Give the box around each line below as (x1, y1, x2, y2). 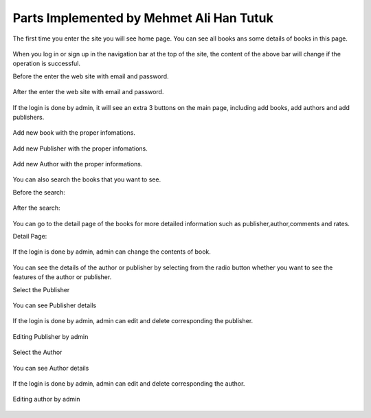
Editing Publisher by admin (12, 332, 89, 340)
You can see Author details (12, 364, 89, 372)
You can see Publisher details (12, 301, 96, 309)
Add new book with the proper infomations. (12, 129, 135, 137)
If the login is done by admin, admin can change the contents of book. (12, 247, 211, 256)
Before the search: (12, 188, 65, 196)
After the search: (12, 203, 61, 212)
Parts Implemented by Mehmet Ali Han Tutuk (12, 10, 274, 25)
